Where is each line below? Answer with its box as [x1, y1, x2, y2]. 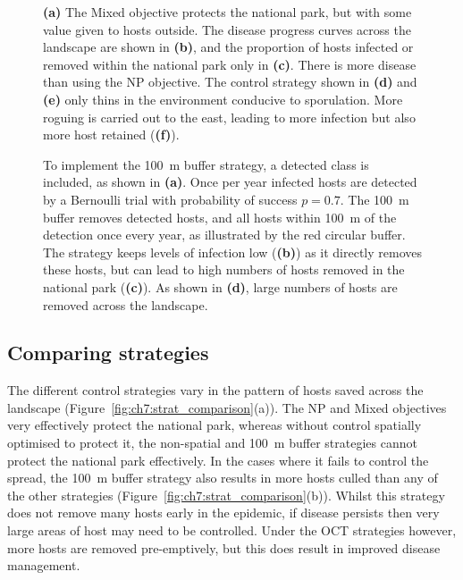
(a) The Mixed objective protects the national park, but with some [43, 3, 412, 21]
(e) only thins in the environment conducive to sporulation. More [43, 89, 403, 108]
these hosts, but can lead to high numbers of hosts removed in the [43, 260, 405, 279]
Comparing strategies [7, 339, 209, 366]
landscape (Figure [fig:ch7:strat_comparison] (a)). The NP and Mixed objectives [7, 398, 447, 416]
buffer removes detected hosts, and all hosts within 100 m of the [43, 207, 397, 226]
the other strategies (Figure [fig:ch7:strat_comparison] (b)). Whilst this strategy [7, 485, 445, 504]
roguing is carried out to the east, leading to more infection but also [43, 107, 416, 126]
